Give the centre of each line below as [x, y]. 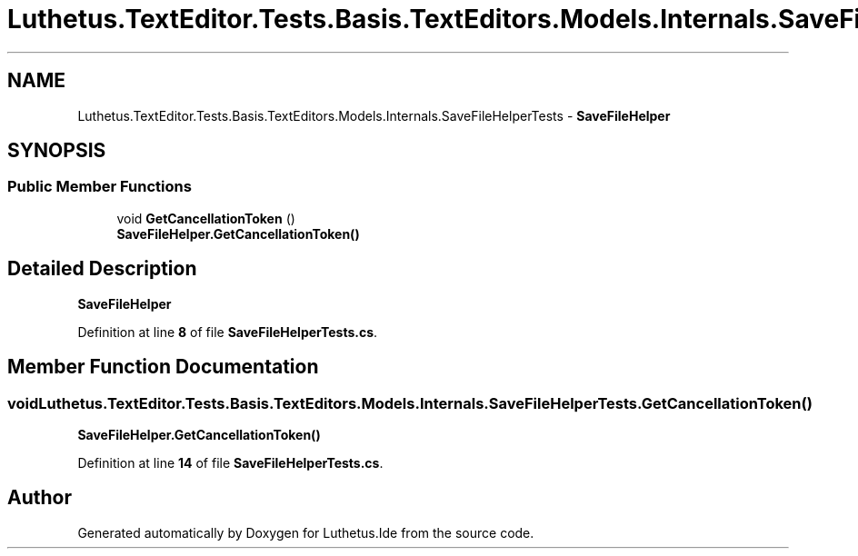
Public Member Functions [100, 187]
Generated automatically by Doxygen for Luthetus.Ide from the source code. [306, 532]
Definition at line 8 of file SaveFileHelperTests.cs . [228, 332]
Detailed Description [102, 269]
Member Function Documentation [163, 367]
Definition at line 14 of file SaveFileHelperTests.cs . [230, 462]
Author [40, 498]
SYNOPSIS [57, 151]
